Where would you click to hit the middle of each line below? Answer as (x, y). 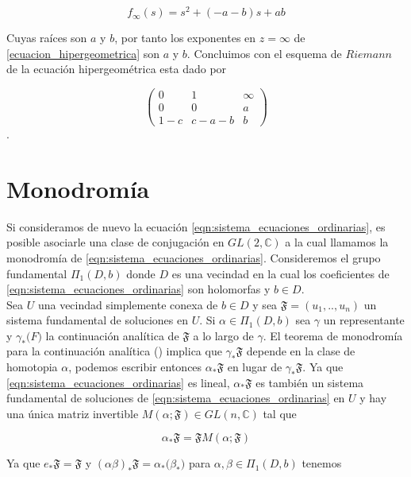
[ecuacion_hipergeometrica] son (83, 53)
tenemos (322, 463)
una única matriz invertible (73, 413)
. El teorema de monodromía (333, 335)
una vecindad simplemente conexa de (128, 304)
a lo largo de (223, 335)
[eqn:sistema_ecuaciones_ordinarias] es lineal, (118, 382)
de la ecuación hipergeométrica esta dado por (117, 69)
